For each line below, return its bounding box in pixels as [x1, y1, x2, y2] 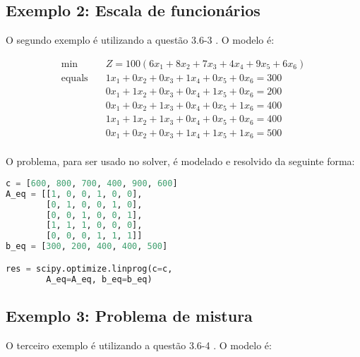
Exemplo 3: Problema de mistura [6, 304, 253, 326]
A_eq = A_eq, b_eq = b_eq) [46, 274, 152, 284]
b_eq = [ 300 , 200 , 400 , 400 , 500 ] [6, 241, 168, 252]
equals [61, 73, 88, 83]
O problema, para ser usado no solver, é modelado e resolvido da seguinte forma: [6, 154, 355, 169]
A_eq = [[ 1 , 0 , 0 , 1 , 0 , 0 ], [6, 188, 143, 199]
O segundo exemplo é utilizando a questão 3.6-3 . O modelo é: [6, 32, 275, 47]
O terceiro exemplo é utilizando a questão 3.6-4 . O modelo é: [6, 337, 272, 352]
